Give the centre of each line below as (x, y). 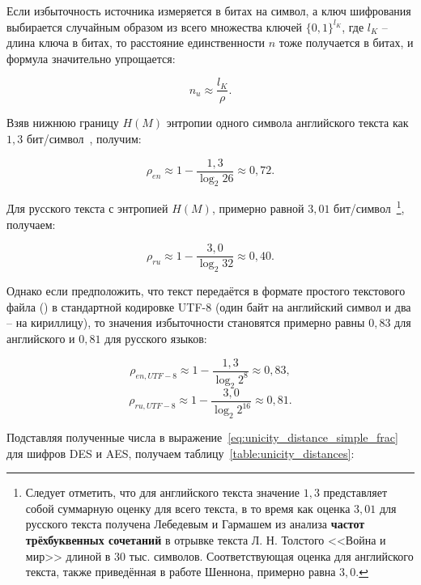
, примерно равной (258, 208)
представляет (355, 492)
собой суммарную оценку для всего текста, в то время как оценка (188, 508)
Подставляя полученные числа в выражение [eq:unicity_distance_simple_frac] (202, 437)
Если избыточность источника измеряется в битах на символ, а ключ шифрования (209, 11)
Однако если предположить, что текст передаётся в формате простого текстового (206, 291)
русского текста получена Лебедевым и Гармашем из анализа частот (195, 524)
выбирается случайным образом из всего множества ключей (155, 26)
